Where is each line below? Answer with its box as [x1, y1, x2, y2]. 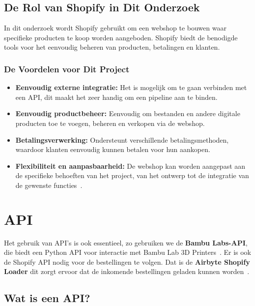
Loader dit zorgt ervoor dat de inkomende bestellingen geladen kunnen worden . [4, 266, 250, 276]
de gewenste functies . [15, 180, 83, 190]
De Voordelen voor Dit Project [4, 62, 130, 75]
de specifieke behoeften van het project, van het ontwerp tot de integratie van [15, 170, 249, 181]
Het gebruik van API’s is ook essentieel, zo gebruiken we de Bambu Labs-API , [4, 237, 248, 247]
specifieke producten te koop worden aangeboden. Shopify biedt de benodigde [4, 32, 238, 42]
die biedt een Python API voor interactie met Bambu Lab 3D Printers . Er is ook [4, 247, 251, 257]
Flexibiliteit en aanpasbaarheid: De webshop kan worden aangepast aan [15, 160, 246, 171]
